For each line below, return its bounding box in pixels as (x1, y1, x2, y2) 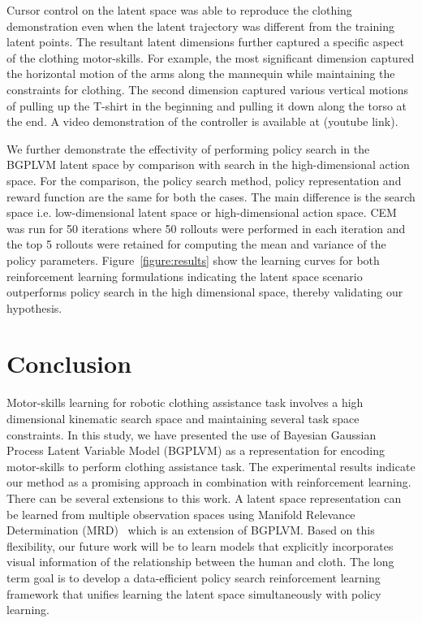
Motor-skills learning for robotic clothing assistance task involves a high (6, 394, 364, 411)
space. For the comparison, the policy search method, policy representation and (6, 171, 402, 188)
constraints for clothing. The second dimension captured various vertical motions (6, 80, 408, 97)
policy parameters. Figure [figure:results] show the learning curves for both (6, 251, 380, 268)
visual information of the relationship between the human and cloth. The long (6, 553, 394, 570)
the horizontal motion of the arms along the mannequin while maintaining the (6, 65, 395, 82)
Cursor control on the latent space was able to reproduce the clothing (6, 2, 352, 18)
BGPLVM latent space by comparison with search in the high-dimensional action (6, 156, 410, 173)
